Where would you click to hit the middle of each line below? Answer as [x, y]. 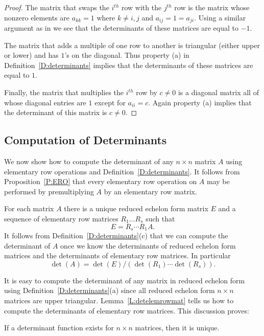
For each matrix [29, 208]
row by [147, 92]
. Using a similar [220, 17]
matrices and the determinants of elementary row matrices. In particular [117, 255]
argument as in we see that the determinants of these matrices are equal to [121, 28]
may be [218, 181]
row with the [142, 7]
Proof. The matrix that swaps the [57, 7]
